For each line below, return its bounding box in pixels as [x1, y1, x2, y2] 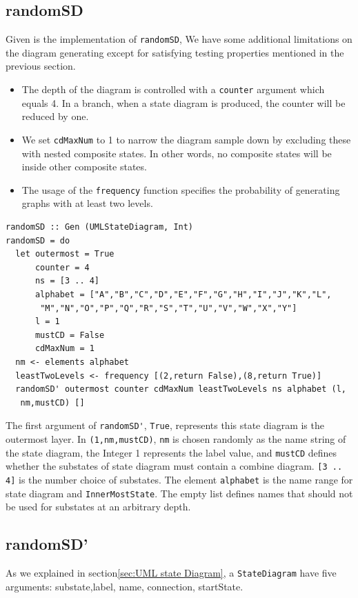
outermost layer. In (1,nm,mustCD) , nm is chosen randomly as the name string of [6, 431, 346, 446]
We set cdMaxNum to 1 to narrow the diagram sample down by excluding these [21, 132, 351, 146]
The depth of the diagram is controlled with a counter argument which [21, 82, 325, 97]
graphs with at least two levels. [21, 196, 153, 210]
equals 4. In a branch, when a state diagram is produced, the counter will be [21, 95, 346, 110]
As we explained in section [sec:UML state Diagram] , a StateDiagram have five [6, 566, 337, 580]
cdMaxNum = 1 [34, 343, 95, 354]
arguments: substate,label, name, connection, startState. [6, 579, 243, 593]
